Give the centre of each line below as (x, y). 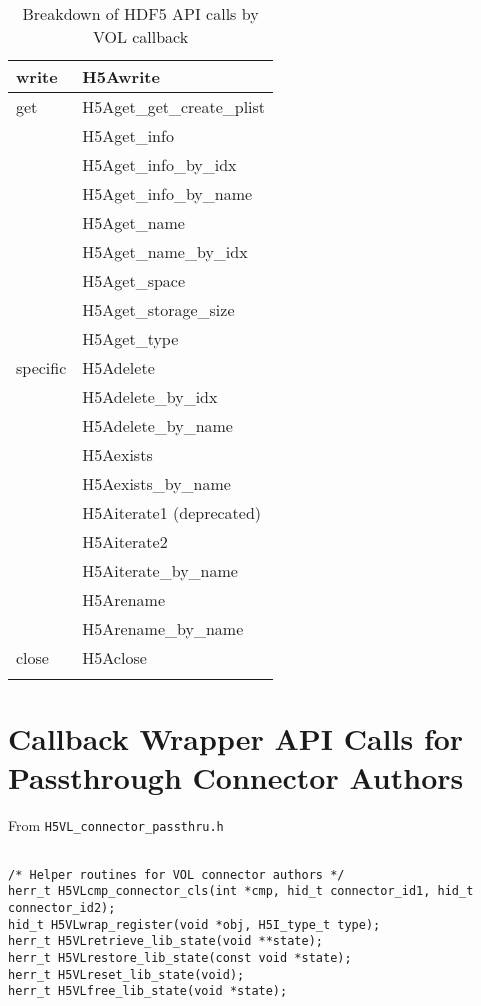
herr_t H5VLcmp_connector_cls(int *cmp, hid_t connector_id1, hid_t (241, 891)
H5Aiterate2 (125, 541)
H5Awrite (121, 76)
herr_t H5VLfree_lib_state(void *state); (148, 991)
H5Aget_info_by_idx (159, 164)
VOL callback (140, 36)
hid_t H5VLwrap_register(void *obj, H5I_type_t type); (194, 924)
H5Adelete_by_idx (150, 396)
